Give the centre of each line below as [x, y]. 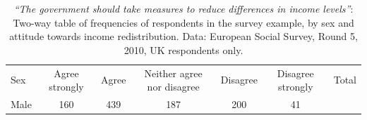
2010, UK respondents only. [183, 49]
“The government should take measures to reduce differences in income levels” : [183, 8]
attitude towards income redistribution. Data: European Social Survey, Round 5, [183, 36]
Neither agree [173, 73]
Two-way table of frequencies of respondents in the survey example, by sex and [183, 22]
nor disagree [173, 87]
